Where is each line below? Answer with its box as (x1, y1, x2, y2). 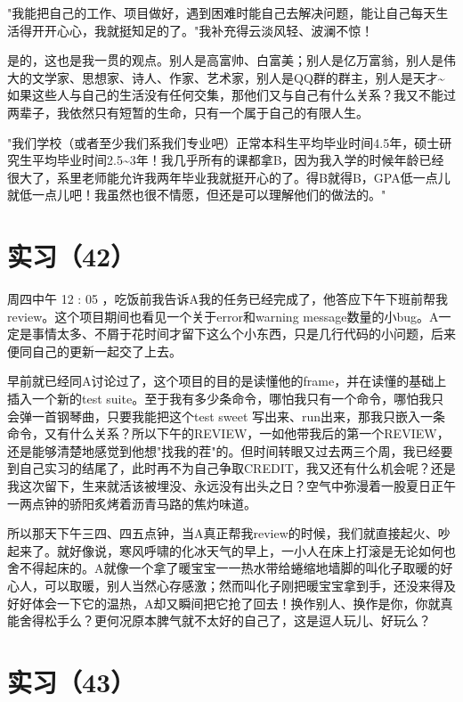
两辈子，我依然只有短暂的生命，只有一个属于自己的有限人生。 (7, 102, 369, 121)
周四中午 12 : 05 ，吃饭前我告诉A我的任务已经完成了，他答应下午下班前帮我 (7, 290, 449, 308)
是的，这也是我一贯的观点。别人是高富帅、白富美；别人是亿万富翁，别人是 (7, 51, 443, 69)
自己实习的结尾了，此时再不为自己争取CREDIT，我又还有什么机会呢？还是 (19, 459, 456, 478)
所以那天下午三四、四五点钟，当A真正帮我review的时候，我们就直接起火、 (7, 524, 438, 543)
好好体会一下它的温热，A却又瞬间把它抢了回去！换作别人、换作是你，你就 (7, 593, 441, 612)
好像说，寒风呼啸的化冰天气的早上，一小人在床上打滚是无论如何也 (69, 541, 456, 559)
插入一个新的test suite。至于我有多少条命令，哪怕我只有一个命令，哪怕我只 (7, 389, 444, 408)
